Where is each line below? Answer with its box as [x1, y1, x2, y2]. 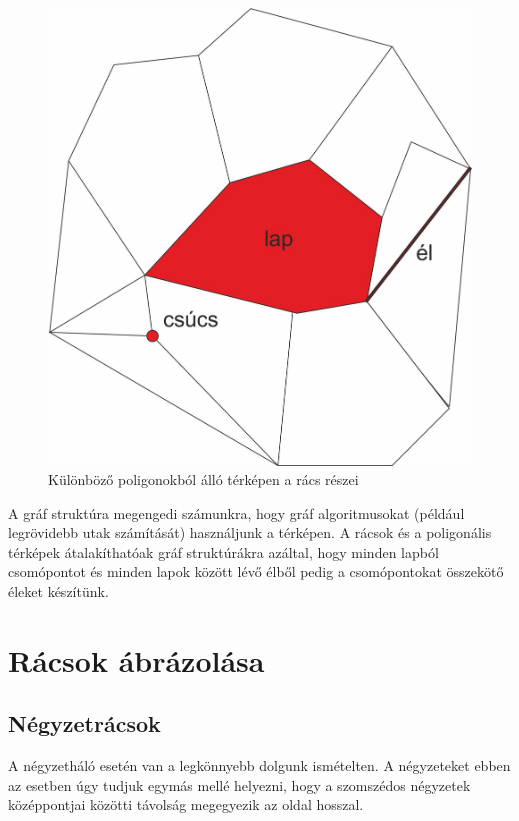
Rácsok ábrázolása [8, 639, 265, 680]
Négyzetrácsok [8, 708, 161, 739]
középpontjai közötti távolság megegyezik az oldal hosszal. [8, 794, 364, 815]
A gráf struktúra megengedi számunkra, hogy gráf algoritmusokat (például [8, 502, 465, 523]
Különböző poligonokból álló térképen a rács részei [48, 469, 359, 490]
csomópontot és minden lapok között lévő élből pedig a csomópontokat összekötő [8, 561, 504, 582]
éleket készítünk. [8, 581, 109, 602]
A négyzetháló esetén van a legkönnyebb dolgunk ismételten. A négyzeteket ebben [8, 755, 511, 776]
